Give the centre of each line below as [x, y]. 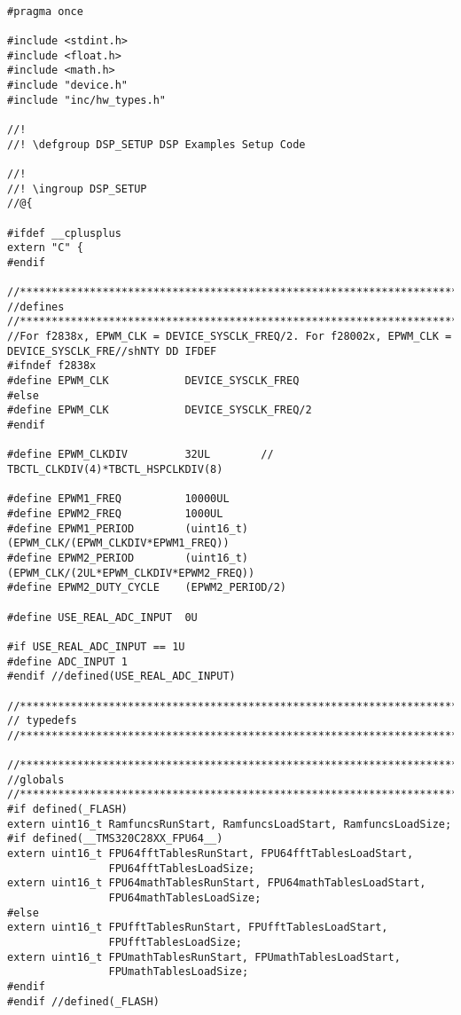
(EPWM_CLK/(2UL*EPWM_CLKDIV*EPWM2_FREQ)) [131, 573]
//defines [36, 307]
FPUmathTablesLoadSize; [179, 972]
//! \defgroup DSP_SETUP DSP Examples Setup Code [156, 144]
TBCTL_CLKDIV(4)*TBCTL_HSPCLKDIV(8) [115, 469]
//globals [36, 779]
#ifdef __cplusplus [64, 233]
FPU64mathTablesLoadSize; [185, 898]
